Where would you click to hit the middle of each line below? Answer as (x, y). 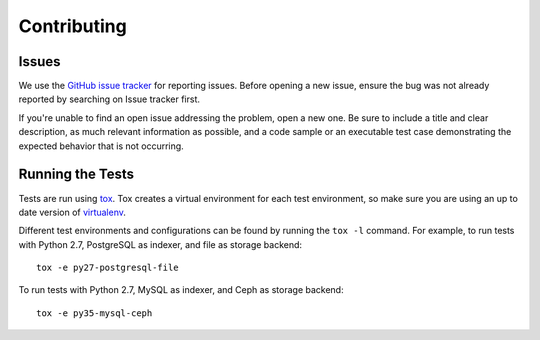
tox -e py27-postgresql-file (107, 268)
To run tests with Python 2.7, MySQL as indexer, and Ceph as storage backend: (181, 290)
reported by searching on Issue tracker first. (109, 99)
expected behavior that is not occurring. (101, 146)
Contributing (72, 26)
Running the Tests (76, 174)
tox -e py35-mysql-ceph (94, 313)
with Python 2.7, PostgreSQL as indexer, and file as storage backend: (160, 244)
